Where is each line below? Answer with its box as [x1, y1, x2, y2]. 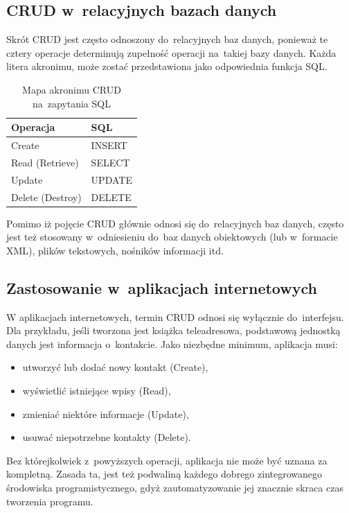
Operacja [11, 120, 55, 134]
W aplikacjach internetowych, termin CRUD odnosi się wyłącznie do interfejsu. [6, 309, 344, 324]
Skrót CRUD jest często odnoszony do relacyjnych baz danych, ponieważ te [6, 32, 328, 46]
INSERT [91, 138, 127, 153]
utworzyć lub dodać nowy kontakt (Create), [22, 360, 208, 374]
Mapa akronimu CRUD [22, 82, 121, 96]
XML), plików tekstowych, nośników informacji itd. [6, 243, 224, 257]
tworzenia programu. [6, 494, 93, 508]
